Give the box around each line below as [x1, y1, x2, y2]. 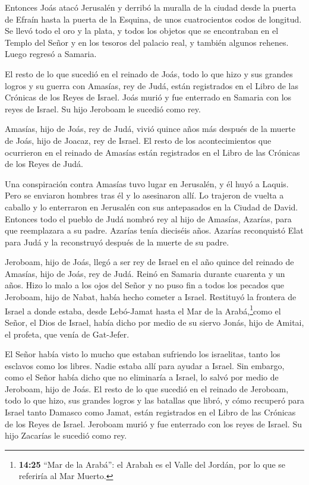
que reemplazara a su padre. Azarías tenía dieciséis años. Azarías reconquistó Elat [5, 224, 304, 237]
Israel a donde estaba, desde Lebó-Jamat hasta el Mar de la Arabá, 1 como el [5, 303, 281, 317]
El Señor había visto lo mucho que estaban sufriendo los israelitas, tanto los [5, 348, 280, 360]
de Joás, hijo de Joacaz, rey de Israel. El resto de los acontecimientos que [5, 134, 272, 146]
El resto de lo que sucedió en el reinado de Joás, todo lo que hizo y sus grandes [5, 67, 293, 80]
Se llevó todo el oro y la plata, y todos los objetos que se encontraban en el [5, 24, 279, 37]
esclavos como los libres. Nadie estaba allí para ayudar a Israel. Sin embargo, [5, 359, 285, 371]
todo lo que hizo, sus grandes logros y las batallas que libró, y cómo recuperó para [5, 394, 304, 407]
